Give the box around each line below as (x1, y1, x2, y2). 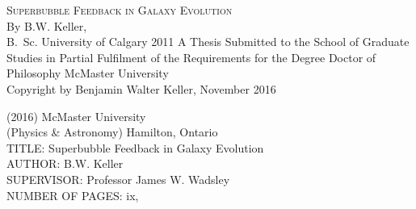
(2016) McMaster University (6, 107, 146, 124)
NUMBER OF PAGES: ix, (6, 186, 139, 203)
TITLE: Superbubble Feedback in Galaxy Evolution (6, 139, 264, 156)
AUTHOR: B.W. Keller (6, 155, 124, 172)
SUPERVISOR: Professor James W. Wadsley (6, 170, 230, 187)
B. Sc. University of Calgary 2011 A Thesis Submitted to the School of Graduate (6, 33, 410, 50)
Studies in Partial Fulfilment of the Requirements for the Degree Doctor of (6, 48, 376, 65)
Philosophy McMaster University (6, 65, 169, 82)
